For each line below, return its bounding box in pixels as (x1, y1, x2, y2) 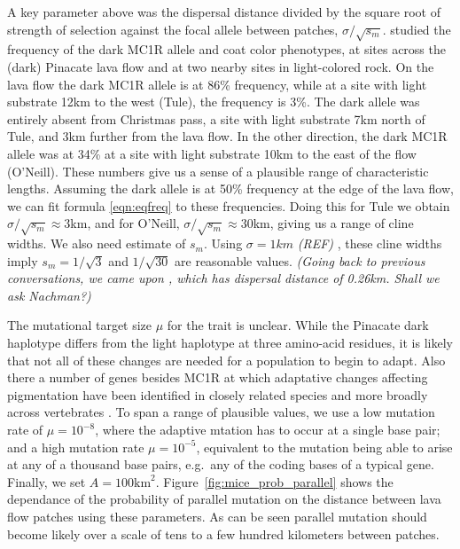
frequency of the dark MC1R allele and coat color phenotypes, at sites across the (7, 40, 446, 59)
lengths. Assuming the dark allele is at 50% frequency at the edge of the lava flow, (7, 179, 454, 198)
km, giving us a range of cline (253, 214, 414, 232)
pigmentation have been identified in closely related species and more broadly (7, 385, 428, 404)
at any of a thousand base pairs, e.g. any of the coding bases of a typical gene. (7, 455, 434, 474)
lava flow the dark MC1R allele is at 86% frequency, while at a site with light (7, 75, 427, 93)
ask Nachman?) (7, 286, 91, 304)
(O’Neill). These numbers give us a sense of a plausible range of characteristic (7, 161, 429, 180)
